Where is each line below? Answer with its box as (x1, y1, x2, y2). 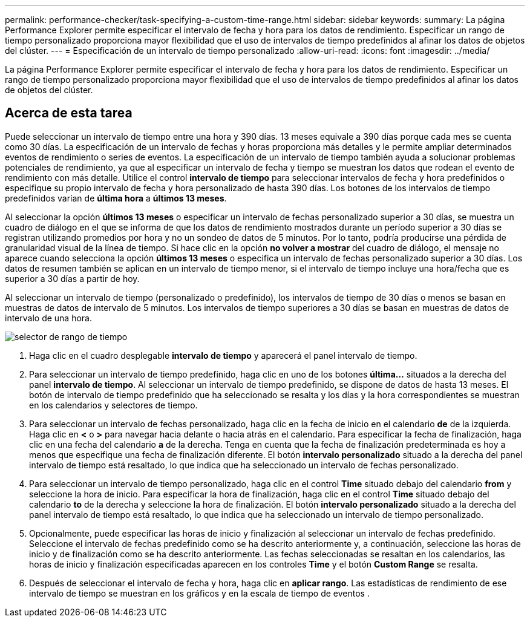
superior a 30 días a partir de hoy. (5, 273, 140, 284)
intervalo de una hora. (5, 312, 92, 323)
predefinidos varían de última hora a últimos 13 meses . (5, 192, 227, 203)
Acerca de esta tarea (5, 105, 132, 121)
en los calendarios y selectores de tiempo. (29, 399, 198, 410)
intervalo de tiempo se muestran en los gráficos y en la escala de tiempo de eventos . (29, 588, 370, 598)
